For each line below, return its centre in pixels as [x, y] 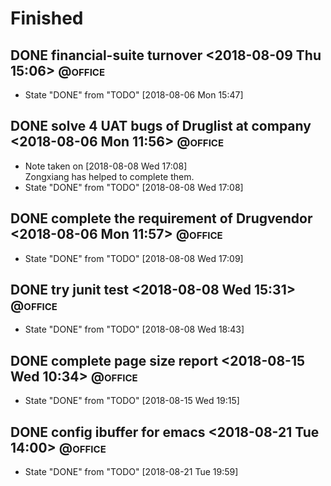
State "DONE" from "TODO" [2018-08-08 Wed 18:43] [134, 329]
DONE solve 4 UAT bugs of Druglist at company [161, 126]
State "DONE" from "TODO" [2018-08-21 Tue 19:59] [131, 472]
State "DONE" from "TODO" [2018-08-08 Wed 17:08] [134, 187]
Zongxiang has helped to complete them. [109, 176]
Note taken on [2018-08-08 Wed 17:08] [106, 166]
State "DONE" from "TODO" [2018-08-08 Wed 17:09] [134, 258]
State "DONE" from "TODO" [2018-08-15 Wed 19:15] [132, 401]
